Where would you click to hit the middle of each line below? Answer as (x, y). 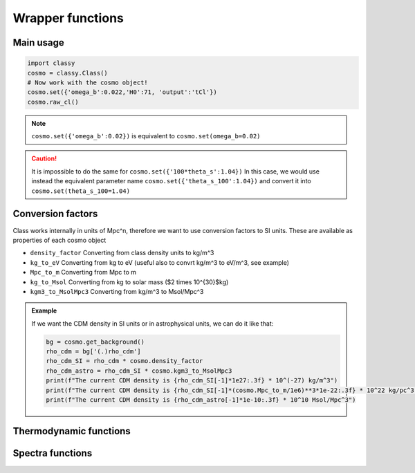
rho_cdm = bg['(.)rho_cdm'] (93, 352)
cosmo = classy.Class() (68, 73)
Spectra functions (53, 453)
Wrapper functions (68, 18)
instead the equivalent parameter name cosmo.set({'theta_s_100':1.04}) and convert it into (171, 181)
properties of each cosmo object (59, 240)
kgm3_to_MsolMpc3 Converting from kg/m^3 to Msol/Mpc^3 (117, 291)
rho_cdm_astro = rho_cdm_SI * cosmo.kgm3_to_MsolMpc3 (139, 371)
